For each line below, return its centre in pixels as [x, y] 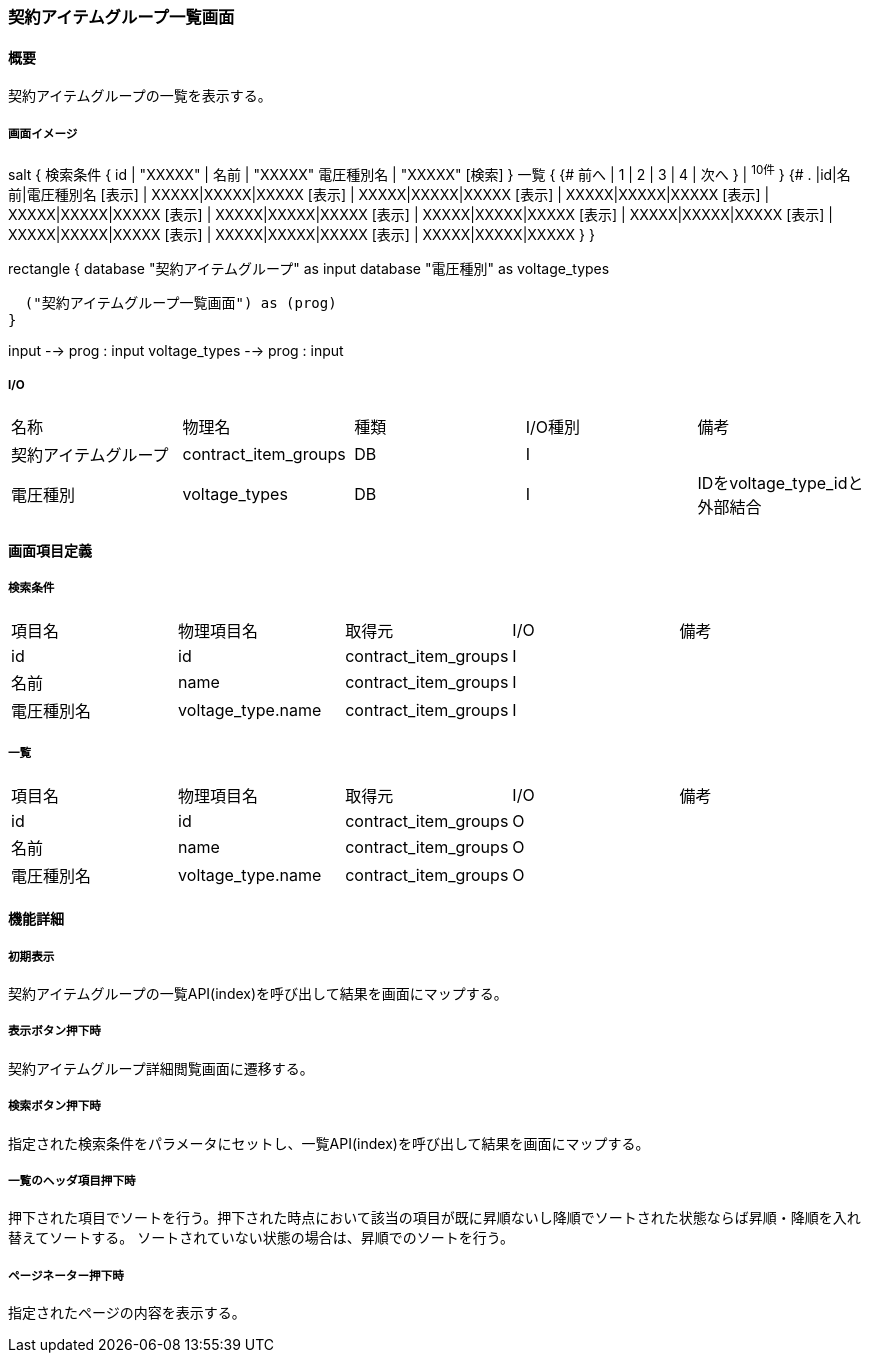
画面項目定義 [50, 551]
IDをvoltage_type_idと [780, 483]
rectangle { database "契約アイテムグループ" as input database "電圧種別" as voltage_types [309, 268]
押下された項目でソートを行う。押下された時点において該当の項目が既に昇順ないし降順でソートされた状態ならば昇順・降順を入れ [434, 1218]
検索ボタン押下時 [54, 1106]
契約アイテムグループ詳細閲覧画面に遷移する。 [161, 1068]
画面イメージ [43, 133]
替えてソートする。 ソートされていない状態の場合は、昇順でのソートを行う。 [261, 1238]
